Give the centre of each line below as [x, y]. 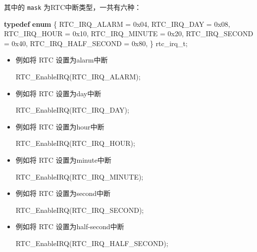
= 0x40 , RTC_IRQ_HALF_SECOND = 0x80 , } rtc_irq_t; [96, 43]
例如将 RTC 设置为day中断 [58, 93]
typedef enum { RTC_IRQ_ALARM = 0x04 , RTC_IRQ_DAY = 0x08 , [117, 24]
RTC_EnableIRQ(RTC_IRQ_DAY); [72, 110]
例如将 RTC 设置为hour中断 [60, 126]
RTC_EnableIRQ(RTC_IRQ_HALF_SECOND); [92, 243]
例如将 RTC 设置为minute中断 [63, 160]
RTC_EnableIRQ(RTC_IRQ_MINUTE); [79, 176]
